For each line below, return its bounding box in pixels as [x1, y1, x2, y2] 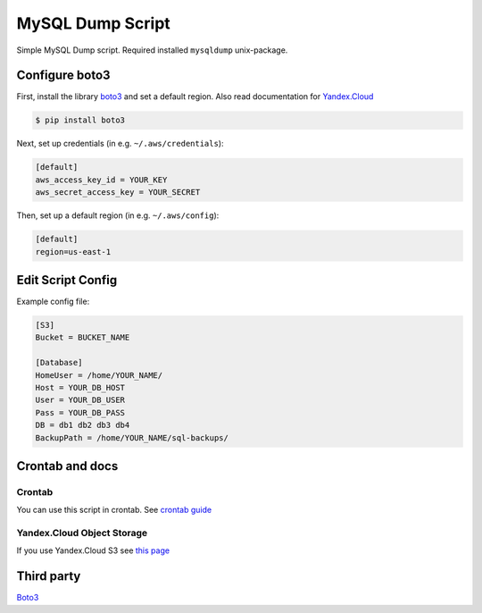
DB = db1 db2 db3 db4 [35, 420, 130, 431]
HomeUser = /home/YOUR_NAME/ [35, 370, 163, 380]
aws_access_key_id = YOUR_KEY [35, 174, 168, 185]
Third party [16, 568, 81, 584]
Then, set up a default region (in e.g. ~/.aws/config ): [16, 210, 220, 221]
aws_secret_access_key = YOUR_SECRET [35, 188, 201, 197]
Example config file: [16, 296, 90, 307]
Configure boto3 [16, 68, 111, 83]
